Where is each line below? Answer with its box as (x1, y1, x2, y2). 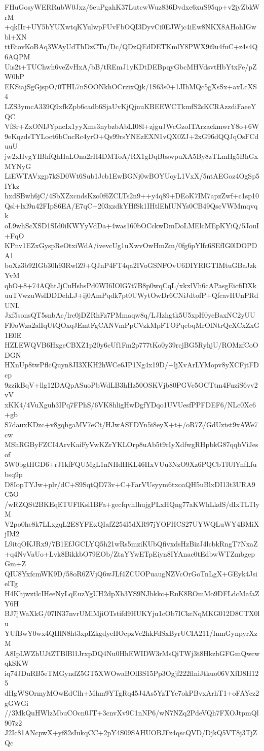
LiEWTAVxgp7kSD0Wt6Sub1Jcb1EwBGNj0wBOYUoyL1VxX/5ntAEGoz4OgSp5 (5, 170, 259, 181)
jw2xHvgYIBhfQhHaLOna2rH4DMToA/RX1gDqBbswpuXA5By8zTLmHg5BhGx (5, 150, 258, 161)
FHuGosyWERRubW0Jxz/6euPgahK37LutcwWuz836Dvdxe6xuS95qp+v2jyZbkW (5, 2, 260, 12)
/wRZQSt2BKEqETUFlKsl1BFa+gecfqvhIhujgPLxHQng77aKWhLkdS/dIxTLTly (5, 498, 259, 509)
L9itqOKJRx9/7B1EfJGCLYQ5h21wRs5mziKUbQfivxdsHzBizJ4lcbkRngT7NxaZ (5, 538, 258, 549)
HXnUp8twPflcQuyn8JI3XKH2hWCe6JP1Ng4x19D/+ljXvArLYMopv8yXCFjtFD (5, 359, 259, 370)
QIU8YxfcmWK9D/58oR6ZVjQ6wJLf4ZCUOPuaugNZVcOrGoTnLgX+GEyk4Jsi (5, 568, 257, 578)
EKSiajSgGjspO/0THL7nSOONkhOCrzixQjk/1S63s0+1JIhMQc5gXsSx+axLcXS (5, 81, 257, 91)
